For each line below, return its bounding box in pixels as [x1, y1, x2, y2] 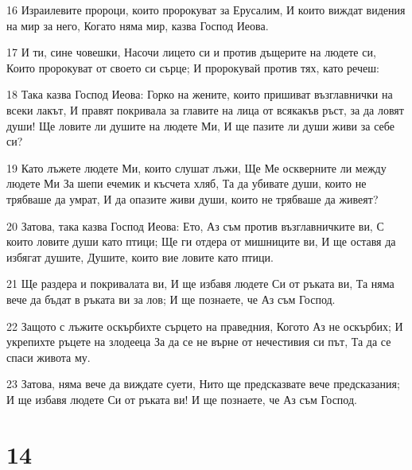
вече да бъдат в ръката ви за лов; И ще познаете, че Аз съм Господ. [6, 290, 336, 307]
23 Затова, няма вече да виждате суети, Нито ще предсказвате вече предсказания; [6, 375, 400, 392]
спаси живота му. [6, 348, 91, 365]
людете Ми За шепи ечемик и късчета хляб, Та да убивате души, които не [6, 175, 367, 192]
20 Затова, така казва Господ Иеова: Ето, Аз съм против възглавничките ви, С [6, 217, 384, 234]
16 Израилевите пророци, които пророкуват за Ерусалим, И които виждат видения [6, 2, 406, 17]
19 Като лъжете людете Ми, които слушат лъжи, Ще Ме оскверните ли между [6, 159, 387, 176]
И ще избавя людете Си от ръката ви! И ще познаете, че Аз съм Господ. [6, 390, 357, 407]
